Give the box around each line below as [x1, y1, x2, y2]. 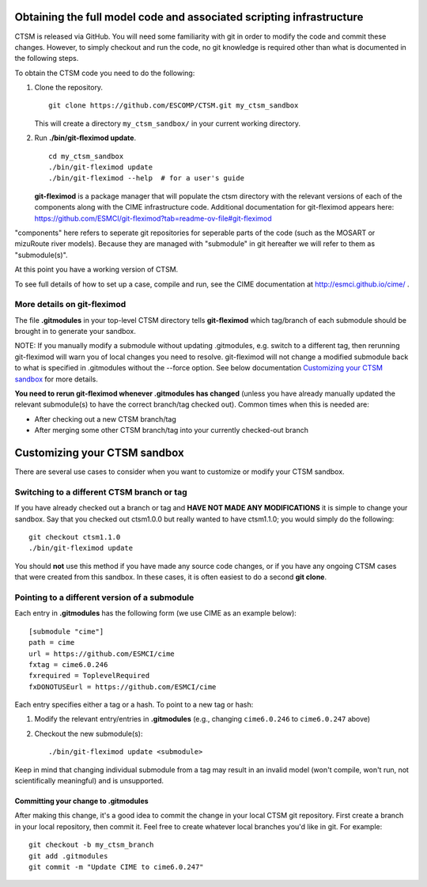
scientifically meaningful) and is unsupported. [14, 776, 164, 786]
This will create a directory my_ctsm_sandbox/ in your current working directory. [34, 119, 300, 128]
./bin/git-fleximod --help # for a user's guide [48, 174, 245, 183]
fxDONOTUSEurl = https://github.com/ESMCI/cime [28, 682, 217, 692]
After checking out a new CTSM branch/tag [34, 414, 177, 423]
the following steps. [14, 54, 79, 63]
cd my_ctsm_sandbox [48, 151, 124, 161]
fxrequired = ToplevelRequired [28, 671, 150, 680]
